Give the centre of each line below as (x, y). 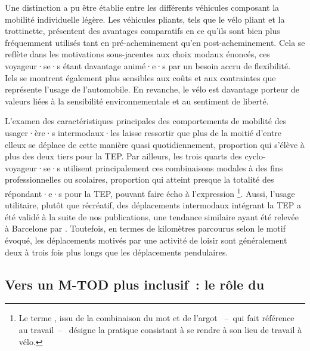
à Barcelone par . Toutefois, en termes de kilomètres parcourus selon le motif (145, 228)
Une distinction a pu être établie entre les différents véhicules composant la (142, 7)
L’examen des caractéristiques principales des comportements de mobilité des (146, 121)
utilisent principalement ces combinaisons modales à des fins (173, 167)
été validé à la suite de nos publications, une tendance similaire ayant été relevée (152, 216)
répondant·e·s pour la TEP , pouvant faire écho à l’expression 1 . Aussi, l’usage (150, 192)
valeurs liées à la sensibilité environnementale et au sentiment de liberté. (137, 101)
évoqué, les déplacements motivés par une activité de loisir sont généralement (146, 240)
